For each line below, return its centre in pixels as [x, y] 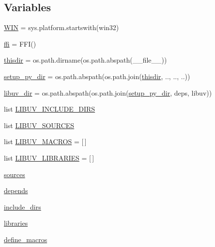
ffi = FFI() [20, 43]
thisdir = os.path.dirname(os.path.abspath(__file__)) [85, 60]
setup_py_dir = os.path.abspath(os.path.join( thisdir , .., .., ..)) [97, 76]
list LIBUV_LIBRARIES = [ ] [49, 157]
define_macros [26, 239]
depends [16, 190]
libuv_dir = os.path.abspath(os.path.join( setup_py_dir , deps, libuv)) [108, 92]
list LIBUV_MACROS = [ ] [45, 141]
